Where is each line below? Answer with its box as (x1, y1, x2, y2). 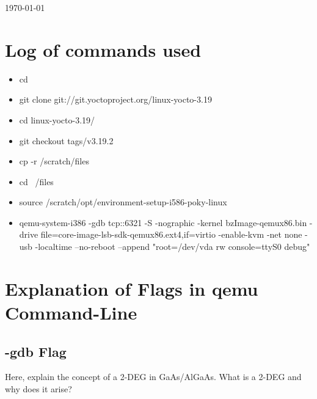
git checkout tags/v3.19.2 (19, 134, 114, 147)
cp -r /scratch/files (19, 155, 89, 167)
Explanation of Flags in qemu (5, 276, 258, 301)
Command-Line (5, 300, 137, 325)
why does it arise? (5, 383, 72, 395)
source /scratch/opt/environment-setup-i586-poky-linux (19, 196, 227, 208)
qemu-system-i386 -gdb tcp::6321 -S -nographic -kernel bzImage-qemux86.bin (19, 216, 307, 229)
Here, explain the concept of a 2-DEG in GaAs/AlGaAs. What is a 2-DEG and (5, 370, 302, 383)
